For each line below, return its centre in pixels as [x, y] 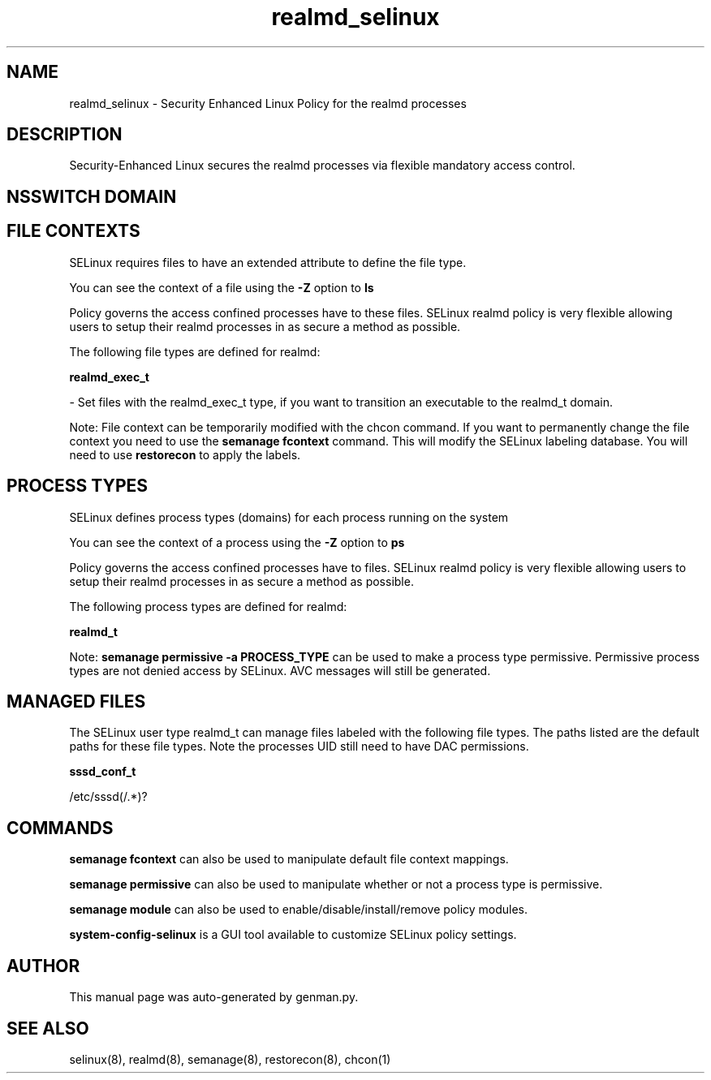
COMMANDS [60, 828]
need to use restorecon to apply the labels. [185, 454]
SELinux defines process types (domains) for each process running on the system [289, 517]
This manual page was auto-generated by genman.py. [214, 997]
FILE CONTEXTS [73, 231]
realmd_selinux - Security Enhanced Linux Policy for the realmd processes [268, 103]
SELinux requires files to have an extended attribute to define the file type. [268, 262]
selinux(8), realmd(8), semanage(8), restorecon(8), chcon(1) [230, 1059]
